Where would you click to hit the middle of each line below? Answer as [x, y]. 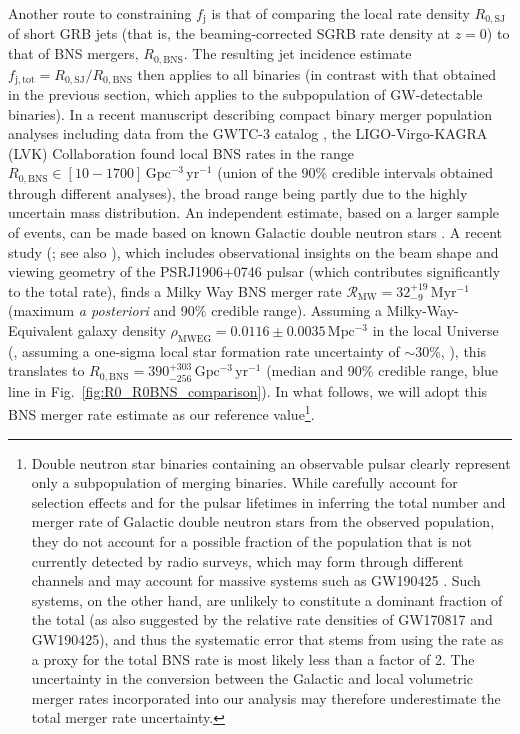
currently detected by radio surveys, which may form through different [247, 560]
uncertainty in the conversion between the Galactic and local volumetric [252, 678]
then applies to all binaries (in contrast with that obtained [317, 73]
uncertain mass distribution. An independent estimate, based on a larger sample [254, 212]
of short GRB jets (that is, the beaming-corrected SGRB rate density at [229, 33]
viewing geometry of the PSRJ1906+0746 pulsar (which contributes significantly [254, 271]
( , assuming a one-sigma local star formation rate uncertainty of [204, 350]
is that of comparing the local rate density [340, 13]
